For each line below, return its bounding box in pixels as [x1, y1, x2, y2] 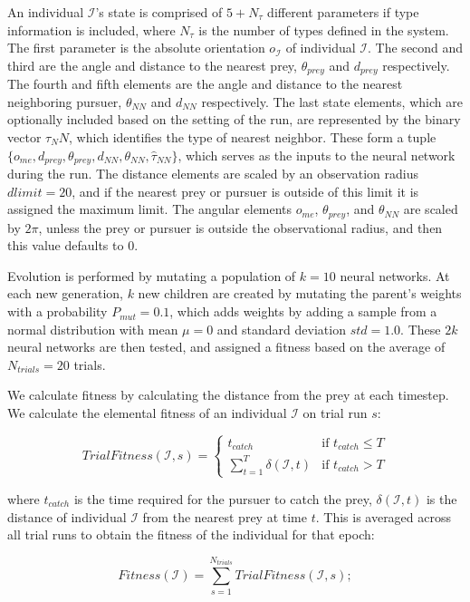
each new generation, [7, 284, 123, 303]
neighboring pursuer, [7, 92, 122, 111]
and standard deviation [216, 319, 346, 338]
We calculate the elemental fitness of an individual [7, 403, 287, 422]
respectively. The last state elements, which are [201, 92, 463, 111]
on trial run [302, 403, 368, 422]
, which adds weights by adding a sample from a [169, 302, 437, 321]
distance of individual [7, 507, 127, 526]
